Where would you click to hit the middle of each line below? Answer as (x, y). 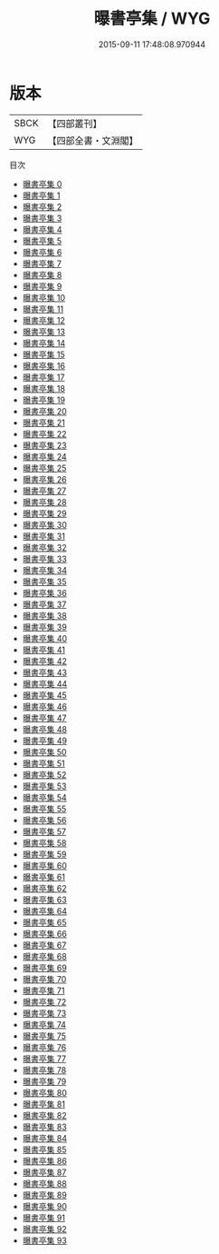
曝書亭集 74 (44, 1024)
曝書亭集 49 (45, 741)
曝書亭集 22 (44, 433)
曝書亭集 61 (44, 877)
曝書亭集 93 (45, 1240)
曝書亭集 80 (45, 1092)
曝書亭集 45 (45, 695)
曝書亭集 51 (43, 763)
